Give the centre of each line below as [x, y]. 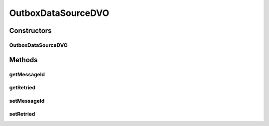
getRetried [22, 88]
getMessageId [27, 74]
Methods [23, 60]
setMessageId [27, 101]
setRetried [22, 114]
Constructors [30, 31]
